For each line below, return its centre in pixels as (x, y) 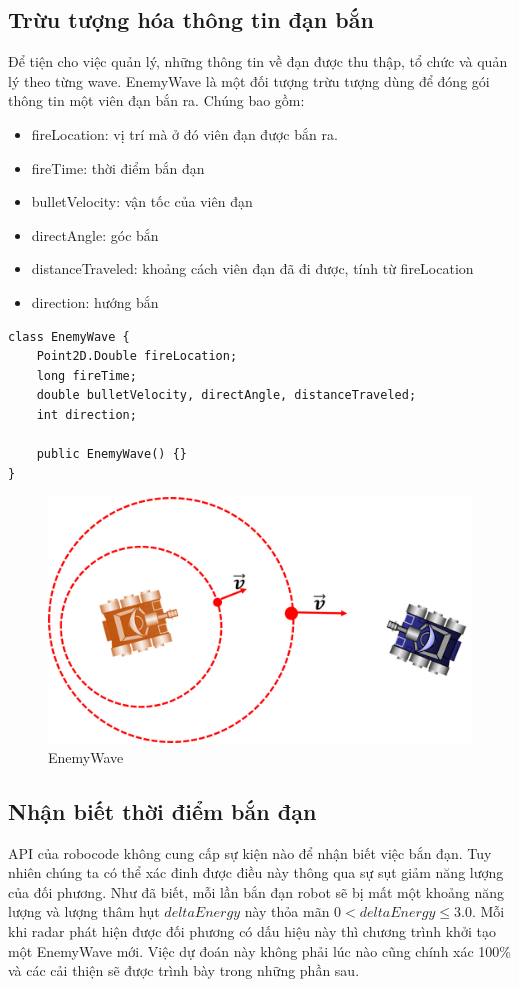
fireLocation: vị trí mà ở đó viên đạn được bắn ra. (184, 133)
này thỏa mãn (287, 911)
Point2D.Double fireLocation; (137, 356)
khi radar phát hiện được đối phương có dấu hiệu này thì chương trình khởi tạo (252, 931)
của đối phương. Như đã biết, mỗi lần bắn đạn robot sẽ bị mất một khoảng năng (256, 891)
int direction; (86, 414)
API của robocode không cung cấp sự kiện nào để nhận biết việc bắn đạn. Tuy (250, 852)
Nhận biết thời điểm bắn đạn (162, 810)
